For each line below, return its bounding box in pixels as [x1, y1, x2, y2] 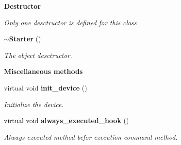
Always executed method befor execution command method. [4, 131, 178, 142]
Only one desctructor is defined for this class [4, 17, 137, 27]
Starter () [9, 34, 41, 44]
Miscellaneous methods [4, 66, 83, 76]
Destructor [4, 1, 41, 11]
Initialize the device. [4, 99, 64, 109]
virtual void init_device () [4, 82, 87, 92]
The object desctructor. [4, 50, 72, 60]
